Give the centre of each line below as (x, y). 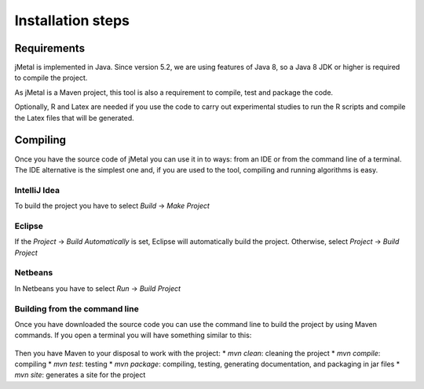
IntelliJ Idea (37, 190)
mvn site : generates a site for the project (80, 375)
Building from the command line (77, 308)
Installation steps (72, 20)
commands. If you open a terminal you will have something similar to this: (133, 335)
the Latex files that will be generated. (75, 118)
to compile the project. (51, 78)
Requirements (50, 48)
